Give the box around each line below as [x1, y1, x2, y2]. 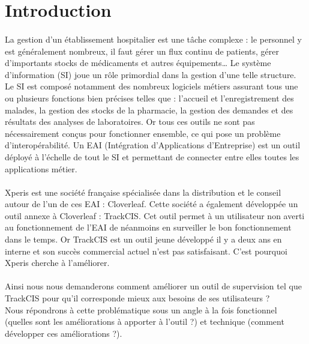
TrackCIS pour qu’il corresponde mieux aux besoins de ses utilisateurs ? [5, 292, 270, 304]
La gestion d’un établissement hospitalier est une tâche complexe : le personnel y [5, 32, 302, 45]
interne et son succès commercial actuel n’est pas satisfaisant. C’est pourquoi [5, 244, 287, 257]
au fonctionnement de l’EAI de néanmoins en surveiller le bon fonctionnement [5, 221, 292, 234]
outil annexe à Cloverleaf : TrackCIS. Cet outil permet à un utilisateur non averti [5, 209, 305, 222]
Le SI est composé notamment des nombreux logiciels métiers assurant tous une [5, 80, 298, 92]
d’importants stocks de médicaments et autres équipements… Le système [5, 56, 271, 69]
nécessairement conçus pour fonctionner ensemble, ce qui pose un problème [5, 127, 281, 139]
